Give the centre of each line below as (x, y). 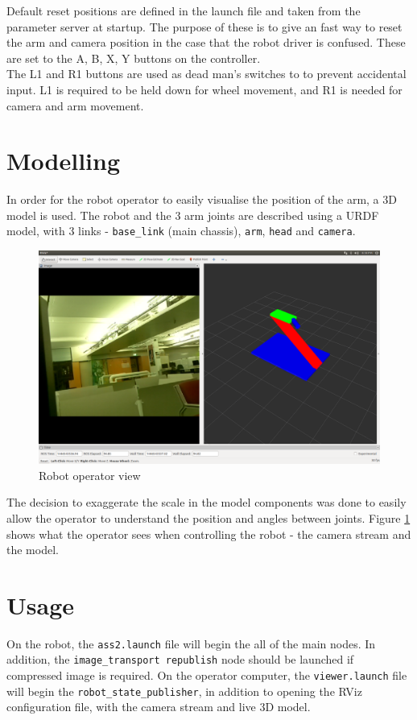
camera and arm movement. (75, 105)
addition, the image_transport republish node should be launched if (180, 659)
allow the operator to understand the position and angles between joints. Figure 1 (208, 517)
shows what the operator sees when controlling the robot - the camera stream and (209, 534)
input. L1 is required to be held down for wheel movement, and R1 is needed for (204, 89)
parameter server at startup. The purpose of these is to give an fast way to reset (204, 26)
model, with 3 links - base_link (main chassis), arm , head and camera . (181, 231)
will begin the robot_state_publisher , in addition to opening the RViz (184, 691)
